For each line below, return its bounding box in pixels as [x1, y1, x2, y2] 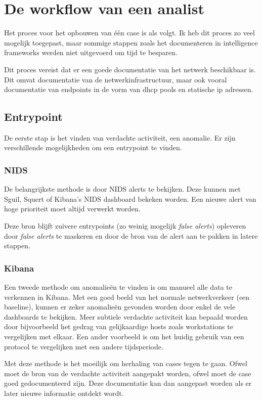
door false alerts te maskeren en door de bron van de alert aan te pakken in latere [4, 230, 258, 241]
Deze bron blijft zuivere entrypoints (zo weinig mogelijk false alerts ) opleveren [4, 220, 246, 231]
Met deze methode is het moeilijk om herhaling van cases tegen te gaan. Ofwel [4, 358, 247, 369]
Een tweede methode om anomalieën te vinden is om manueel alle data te [4, 282, 232, 292]
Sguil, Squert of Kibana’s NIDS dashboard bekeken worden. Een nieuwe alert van [4, 193, 256, 204]
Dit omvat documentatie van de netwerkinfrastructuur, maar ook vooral [4, 74, 227, 84]
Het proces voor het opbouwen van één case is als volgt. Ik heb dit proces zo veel [4, 27, 255, 38]
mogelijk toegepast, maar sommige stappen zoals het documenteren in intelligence [4, 37, 258, 48]
